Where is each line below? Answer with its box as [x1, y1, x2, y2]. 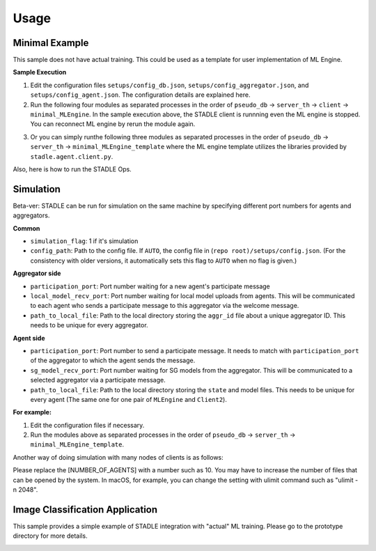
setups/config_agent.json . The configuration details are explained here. [30, 91, 251, 99]
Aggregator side [13, 269, 61, 278]
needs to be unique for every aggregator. [30, 321, 149, 329]
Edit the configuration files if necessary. [30, 421, 145, 429]
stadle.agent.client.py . [30, 152, 113, 160]
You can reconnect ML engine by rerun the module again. [30, 120, 196, 128]
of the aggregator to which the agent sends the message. [30, 356, 196, 365]
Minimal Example [13, 37, 89, 49]
